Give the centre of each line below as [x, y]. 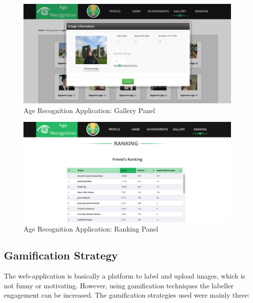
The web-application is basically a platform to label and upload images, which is [125, 276]
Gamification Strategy [61, 255]
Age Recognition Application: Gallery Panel [89, 110]
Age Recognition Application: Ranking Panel [91, 229]
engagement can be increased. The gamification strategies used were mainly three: [127, 295]
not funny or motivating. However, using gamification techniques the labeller [119, 285]
